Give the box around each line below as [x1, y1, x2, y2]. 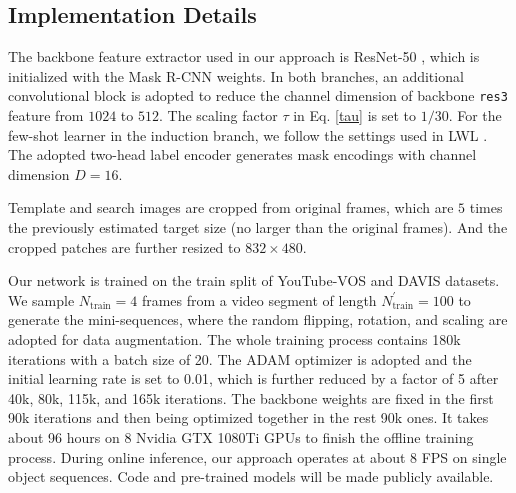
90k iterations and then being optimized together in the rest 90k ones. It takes [8, 407, 489, 428]
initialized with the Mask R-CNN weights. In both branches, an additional [8, 65, 464, 86]
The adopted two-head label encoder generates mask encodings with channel [8, 144, 477, 165]
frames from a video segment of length [141, 289, 377, 310]
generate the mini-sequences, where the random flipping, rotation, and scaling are [8, 309, 508, 330]
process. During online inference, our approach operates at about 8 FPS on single [8, 446, 507, 467]
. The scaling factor [158, 105, 278, 126]
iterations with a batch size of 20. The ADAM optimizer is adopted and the [8, 348, 472, 369]
